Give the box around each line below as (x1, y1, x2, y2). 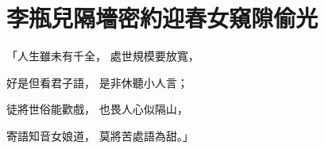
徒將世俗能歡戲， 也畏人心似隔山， (6, 101, 188, 117)
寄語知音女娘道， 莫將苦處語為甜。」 (6, 127, 194, 143)
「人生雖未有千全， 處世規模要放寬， (6, 48, 199, 64)
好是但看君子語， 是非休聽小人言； (6, 74, 188, 90)
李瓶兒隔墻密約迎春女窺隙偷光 (6, 2, 319, 34)
